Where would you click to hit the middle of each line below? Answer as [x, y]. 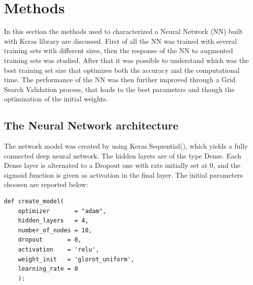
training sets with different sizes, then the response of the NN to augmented [119, 50]
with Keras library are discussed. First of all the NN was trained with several [121, 41]
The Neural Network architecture [91, 125]
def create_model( [34, 202]
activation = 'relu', [59, 250]
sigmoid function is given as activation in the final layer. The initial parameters [124, 174]
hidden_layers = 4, [53, 221]
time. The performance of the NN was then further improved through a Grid [120, 79]
